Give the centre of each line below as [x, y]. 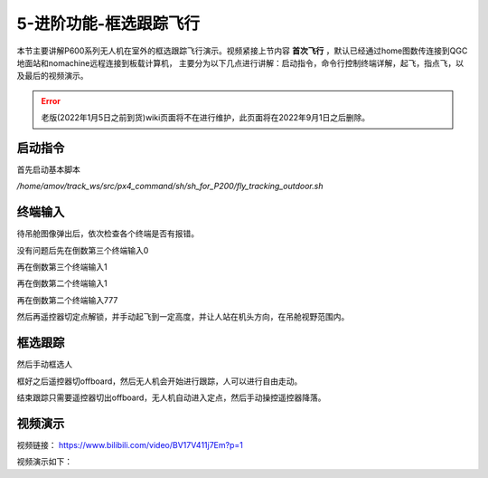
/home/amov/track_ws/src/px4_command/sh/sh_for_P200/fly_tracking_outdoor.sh [170, 186]
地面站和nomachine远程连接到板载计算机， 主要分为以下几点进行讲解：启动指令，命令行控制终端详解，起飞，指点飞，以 [240, 62]
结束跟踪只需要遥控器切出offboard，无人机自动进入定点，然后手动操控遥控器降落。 [171, 397]
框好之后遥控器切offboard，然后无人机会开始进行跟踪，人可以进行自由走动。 [160, 381]
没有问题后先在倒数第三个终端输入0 [83, 250]
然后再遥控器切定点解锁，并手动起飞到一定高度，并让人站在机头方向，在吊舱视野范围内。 [183, 317]
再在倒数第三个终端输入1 [62, 267]
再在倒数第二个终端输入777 [67, 300]
